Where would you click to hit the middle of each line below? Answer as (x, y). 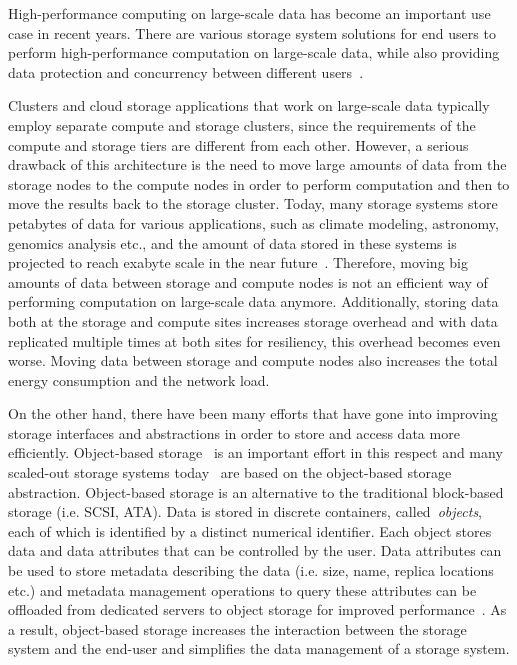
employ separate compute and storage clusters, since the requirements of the (242, 124)
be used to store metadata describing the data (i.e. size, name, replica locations (251, 570)
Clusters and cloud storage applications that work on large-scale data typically (249, 105)
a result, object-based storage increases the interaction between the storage (237, 628)
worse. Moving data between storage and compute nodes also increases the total (253, 360)
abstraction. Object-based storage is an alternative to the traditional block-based (256, 491)
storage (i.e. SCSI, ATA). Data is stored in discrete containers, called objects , (245, 511)
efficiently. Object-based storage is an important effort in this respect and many (255, 452)
